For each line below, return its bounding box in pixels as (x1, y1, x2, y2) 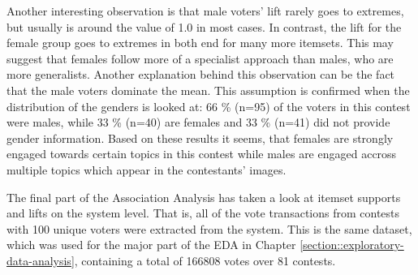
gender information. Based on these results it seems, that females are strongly (6, 129, 394, 146)
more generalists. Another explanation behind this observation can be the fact (6, 66, 395, 83)
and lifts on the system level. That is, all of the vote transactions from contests (6, 204, 400, 221)
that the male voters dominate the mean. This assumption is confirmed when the (6, 81, 410, 98)
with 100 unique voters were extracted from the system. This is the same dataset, (6, 220, 412, 237)
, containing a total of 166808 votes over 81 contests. (74, 251, 336, 269)
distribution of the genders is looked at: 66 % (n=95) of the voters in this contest (6, 97, 411, 114)
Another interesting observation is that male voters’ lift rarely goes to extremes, (6, 2, 404, 19)
